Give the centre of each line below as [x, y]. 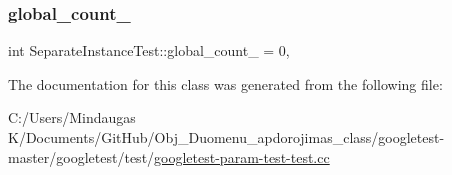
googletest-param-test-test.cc [242, 156]
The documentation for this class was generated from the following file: [225, 83]
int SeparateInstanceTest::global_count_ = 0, [149, 50]
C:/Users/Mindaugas [72, 117]
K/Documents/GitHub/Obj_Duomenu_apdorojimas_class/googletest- [226, 137]
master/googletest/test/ [81, 156]
